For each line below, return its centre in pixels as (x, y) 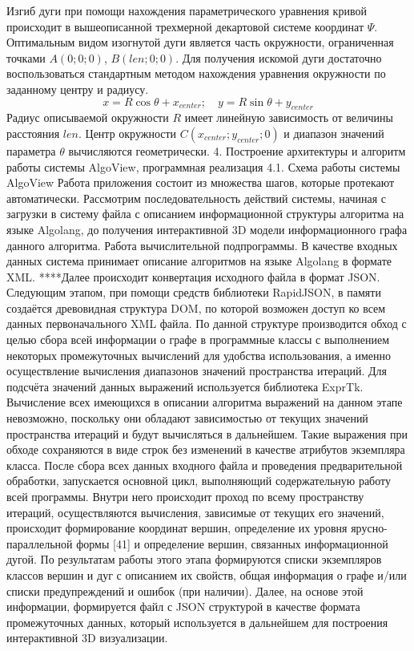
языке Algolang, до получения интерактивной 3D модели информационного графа (207, 229)
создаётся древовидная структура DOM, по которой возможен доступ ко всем (196, 307)
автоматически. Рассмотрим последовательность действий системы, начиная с (197, 198)
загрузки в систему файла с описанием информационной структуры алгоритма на (205, 214)
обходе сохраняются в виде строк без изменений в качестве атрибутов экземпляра (206, 449)
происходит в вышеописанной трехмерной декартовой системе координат (185, 26)
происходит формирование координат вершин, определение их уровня (177, 528)
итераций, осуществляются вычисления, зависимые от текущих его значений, (195, 512)
